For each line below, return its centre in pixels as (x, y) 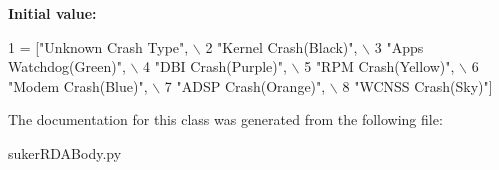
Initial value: (52, 13)
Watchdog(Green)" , (67, 66)
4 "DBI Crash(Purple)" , (215, 66)
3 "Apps (399, 46)
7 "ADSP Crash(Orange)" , (245, 85)
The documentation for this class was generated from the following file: (225, 119)
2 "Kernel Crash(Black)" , (281, 46)
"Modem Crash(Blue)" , (78, 85)
